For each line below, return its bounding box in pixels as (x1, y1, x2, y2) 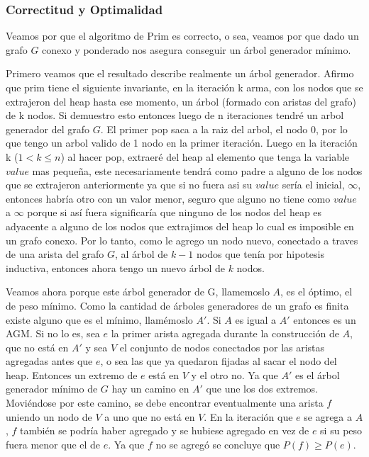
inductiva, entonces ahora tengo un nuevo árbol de (6, 260, 225, 275)
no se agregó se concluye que (155, 436, 280, 451)
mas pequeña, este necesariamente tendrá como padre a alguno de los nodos (32, 163, 363, 178)
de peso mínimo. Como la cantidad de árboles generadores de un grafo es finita (6, 298, 349, 312)
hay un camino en (111, 381, 189, 396)
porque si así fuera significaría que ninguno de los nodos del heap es (27, 205, 322, 220)
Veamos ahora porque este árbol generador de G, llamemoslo (6, 284, 270, 299)
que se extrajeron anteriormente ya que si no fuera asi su (6, 177, 253, 192)
